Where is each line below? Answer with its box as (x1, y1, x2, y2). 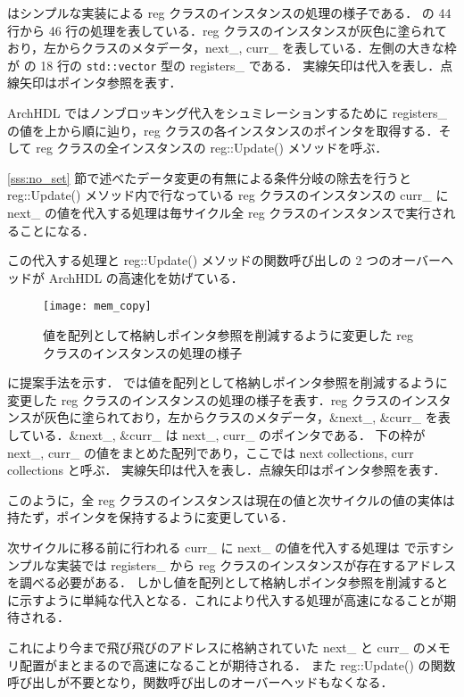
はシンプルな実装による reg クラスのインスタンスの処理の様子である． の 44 (7, 4, 452, 21)
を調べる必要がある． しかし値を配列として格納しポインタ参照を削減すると (7, 573, 449, 592)
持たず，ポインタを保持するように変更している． (7, 508, 294, 527)
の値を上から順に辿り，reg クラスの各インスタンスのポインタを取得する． (7, 120, 439, 139)
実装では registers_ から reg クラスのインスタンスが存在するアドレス (56, 555, 457, 574)
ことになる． (19, 220, 95, 239)
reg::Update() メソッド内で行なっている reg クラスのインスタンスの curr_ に (7, 186, 449, 204)
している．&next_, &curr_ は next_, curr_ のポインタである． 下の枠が (7, 426, 426, 444)
